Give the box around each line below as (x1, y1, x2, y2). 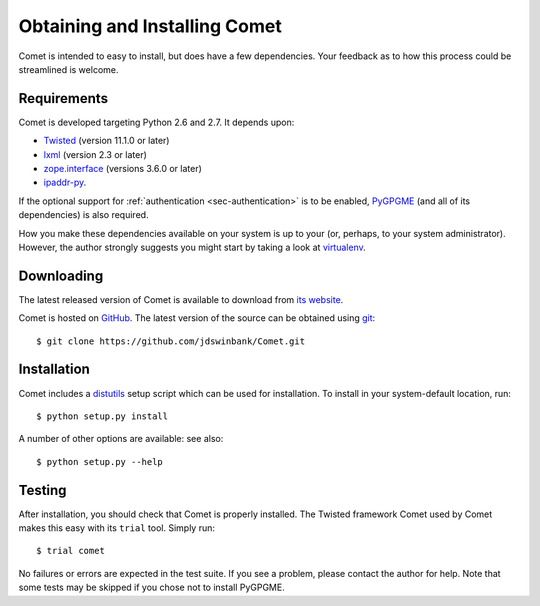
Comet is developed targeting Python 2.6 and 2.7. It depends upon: (18, 116, 295, 128)
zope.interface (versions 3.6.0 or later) (43, 163, 202, 175)
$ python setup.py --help (36, 456, 164, 467)
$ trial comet (36, 545, 105, 557)
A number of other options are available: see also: (18, 433, 224, 445)
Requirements (18, 90, 109, 107)
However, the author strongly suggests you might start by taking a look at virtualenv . (18, 241, 367, 253)
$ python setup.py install (36, 410, 169, 422)
